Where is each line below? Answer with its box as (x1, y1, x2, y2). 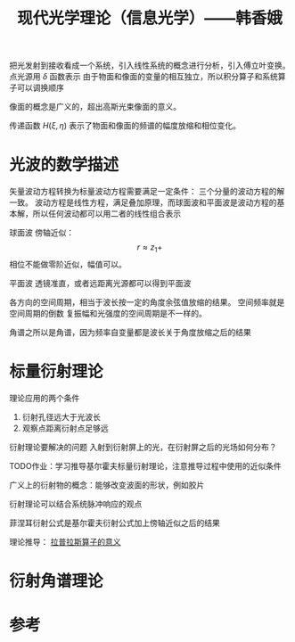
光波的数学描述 (9, 155, 119, 175)
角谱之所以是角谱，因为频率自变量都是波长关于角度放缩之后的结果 (9, 326, 251, 337)
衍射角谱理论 (9, 572, 104, 591)
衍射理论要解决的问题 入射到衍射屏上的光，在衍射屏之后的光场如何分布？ (9, 441, 277, 452)
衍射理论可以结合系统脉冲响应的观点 (9, 498, 143, 509)
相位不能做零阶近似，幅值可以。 (9, 259, 127, 269)
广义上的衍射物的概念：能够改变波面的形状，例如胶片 (9, 479, 205, 490)
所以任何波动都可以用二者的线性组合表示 (32, 209, 181, 219)
